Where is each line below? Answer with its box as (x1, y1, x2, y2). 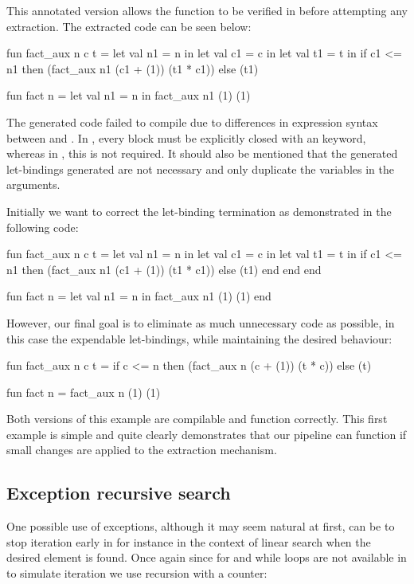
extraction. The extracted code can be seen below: (6, 18, 252, 34)
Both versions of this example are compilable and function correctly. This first (6, 410, 388, 427)
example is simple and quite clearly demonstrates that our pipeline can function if (6, 425, 407, 442)
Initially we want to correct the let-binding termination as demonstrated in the (6, 202, 392, 219)
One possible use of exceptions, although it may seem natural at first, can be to (6, 518, 395, 535)
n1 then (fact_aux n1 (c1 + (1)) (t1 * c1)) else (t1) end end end (6, 261, 322, 277)
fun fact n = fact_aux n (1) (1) (6, 383, 161, 400)
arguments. (6, 176, 61, 193)
